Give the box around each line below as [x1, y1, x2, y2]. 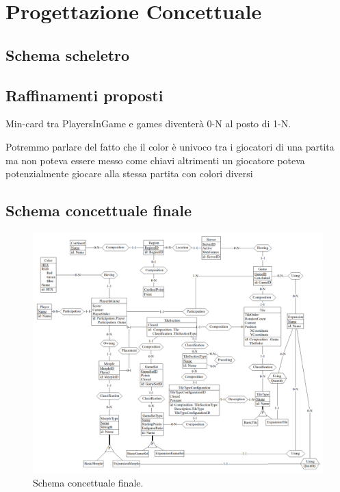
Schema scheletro [5, 44, 130, 65]
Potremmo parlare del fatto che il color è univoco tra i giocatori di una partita [5, 139, 335, 153]
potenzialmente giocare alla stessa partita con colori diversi [5, 166, 253, 181]
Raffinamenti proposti [5, 84, 164, 105]
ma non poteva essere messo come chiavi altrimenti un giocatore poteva [5, 153, 305, 167]
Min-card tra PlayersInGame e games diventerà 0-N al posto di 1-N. [5, 116, 291, 131]
